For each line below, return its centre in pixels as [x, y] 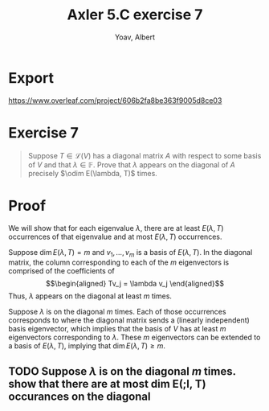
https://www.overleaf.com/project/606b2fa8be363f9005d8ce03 [115, 100]
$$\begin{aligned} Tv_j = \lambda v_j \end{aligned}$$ [135, 284]
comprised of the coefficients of [61, 271]
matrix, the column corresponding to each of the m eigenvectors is [119, 262]
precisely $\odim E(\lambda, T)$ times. [93, 173]
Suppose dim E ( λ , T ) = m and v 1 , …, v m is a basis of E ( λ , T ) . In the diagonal [130, 253]
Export [31, 78]
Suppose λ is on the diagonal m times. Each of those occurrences [117, 312]
